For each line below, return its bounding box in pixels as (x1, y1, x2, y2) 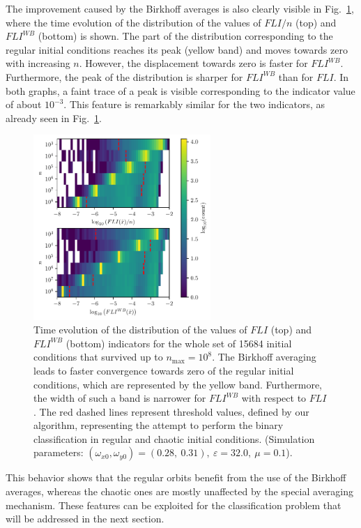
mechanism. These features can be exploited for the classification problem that (6, 497, 341, 512)
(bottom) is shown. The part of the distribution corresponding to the (38, 29, 333, 43)
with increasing (6, 56, 70, 70)
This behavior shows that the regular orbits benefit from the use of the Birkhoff (6, 470, 346, 485)
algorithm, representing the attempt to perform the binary (33, 418, 284, 432)
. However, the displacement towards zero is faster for (79, 56, 308, 70)
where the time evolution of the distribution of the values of (6, 15, 261, 29)
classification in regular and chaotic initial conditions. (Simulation (33, 431, 315, 446)
